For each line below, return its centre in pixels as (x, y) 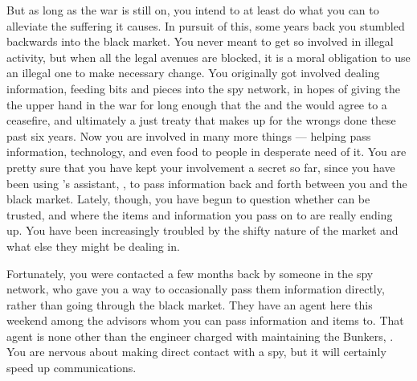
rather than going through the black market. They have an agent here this (190, 304)
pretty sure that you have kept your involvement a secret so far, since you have (201, 167)
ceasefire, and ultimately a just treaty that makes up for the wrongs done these (201, 120)
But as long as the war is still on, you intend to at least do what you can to (193, 10)
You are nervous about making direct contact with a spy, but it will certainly (196, 352)
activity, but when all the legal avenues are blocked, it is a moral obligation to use (208, 57)
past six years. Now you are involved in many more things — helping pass (189, 135)
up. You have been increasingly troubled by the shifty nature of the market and (202, 230)
